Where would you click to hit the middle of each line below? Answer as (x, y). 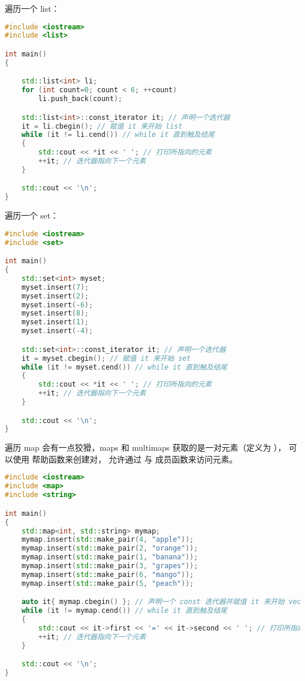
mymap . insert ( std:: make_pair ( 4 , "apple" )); (108, 540)
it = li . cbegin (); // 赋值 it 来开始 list (102, 126)
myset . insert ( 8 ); (55, 313)
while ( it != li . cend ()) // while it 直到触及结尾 (118, 135)
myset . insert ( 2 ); (55, 296)
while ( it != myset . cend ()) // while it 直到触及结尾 (124, 367)
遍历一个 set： (32, 215)
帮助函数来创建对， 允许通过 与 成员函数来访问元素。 (135, 459)
